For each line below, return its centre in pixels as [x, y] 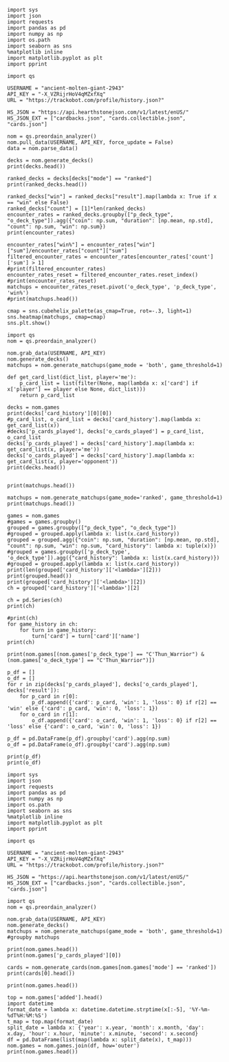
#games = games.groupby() [44, 522]
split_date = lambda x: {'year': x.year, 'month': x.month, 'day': [106, 1028]
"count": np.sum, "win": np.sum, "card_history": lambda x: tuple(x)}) [112, 546]
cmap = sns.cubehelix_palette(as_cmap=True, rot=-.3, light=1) [100, 311]
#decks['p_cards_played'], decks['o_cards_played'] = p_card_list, [106, 432]
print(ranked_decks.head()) [47, 184]
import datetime [30, 1003]
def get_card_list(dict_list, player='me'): [72, 377]
